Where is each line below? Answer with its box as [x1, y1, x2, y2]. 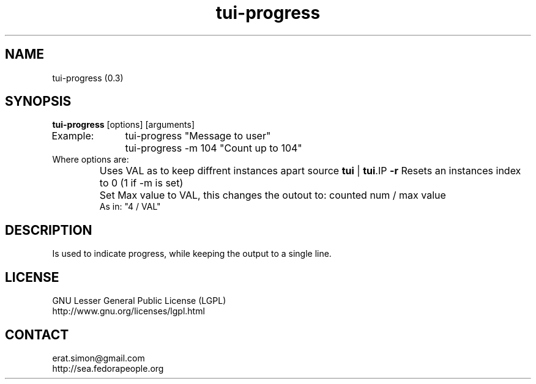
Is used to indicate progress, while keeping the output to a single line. [52, 248, 332, 259]
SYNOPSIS [5, 94, 72, 109]
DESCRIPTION [5, 222, 92, 238]
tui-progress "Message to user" [125, 130, 271, 142]
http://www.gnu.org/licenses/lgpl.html [52, 306, 205, 317]
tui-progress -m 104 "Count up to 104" [125, 142, 302, 155]
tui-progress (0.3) [52, 72, 124, 83]
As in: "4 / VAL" [99, 201, 161, 212]
